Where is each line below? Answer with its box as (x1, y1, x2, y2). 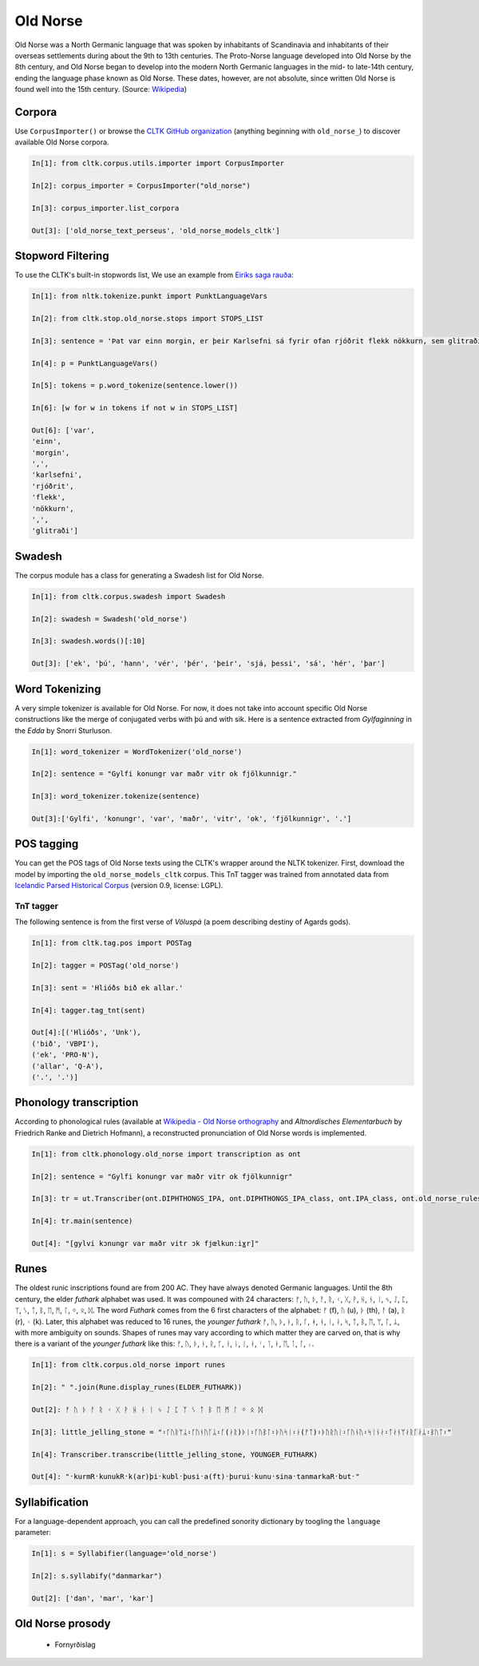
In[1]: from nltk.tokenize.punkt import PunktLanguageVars (31, 292, 267, 301)
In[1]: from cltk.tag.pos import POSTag (31, 938, 192, 948)
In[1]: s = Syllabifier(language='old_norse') (31, 1549, 217, 1558)
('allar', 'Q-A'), (31, 1061, 104, 1070)
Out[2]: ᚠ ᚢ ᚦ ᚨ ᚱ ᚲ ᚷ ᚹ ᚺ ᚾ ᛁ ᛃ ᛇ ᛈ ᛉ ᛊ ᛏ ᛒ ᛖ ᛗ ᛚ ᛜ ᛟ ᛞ (31, 1405, 263, 1414)
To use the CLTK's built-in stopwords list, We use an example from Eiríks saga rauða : (14, 270, 295, 280)
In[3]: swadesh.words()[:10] (31, 637, 146, 646)
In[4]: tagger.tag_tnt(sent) (31, 1006, 146, 1014)
